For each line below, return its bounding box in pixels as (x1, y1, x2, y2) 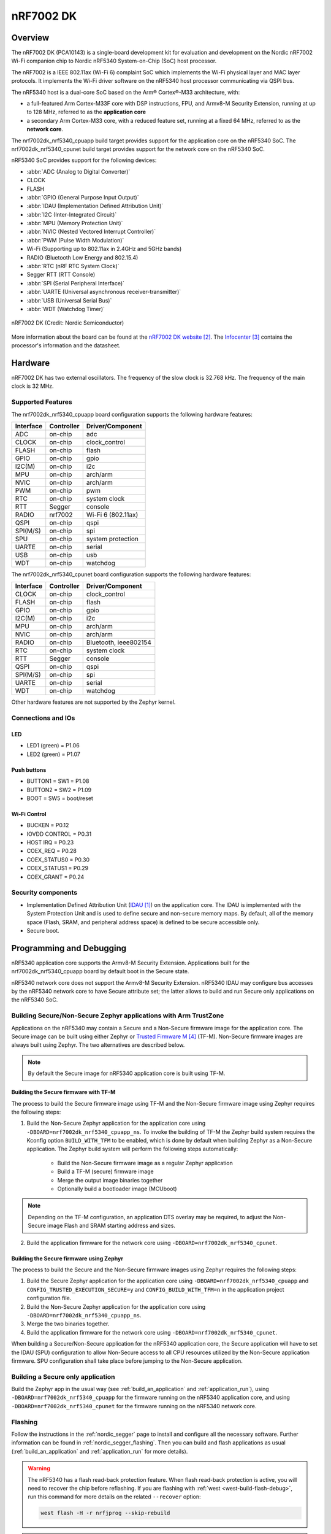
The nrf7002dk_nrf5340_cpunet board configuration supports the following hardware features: (11, 571, 251, 578)
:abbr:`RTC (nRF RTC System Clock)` (26, 263, 120, 270)
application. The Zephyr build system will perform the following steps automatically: (26, 1145, 238, 1153)
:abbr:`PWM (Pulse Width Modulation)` (26, 236, 124, 244)
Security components (11, 888, 78, 897)
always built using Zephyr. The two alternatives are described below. (11, 1041, 185, 1049)
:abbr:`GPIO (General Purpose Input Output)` (26, 193, 139, 201)
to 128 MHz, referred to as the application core (26, 108, 146, 116)
